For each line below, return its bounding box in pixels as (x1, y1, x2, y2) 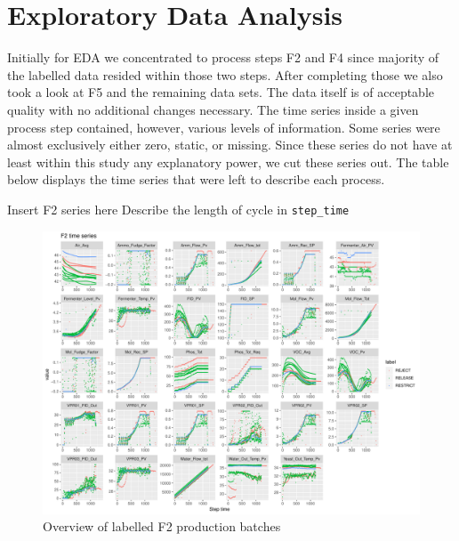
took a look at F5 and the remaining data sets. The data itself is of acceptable (7, 83, 435, 101)
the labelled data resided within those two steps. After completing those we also (7, 65, 443, 84)
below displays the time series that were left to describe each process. (7, 170, 385, 189)
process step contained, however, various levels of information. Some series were (7, 117, 440, 136)
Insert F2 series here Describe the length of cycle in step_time (7, 199, 350, 218)
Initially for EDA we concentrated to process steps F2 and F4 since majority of (7, 48, 439, 67)
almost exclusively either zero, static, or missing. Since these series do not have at (7, 135, 453, 154)
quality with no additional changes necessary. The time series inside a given (7, 100, 419, 118)
